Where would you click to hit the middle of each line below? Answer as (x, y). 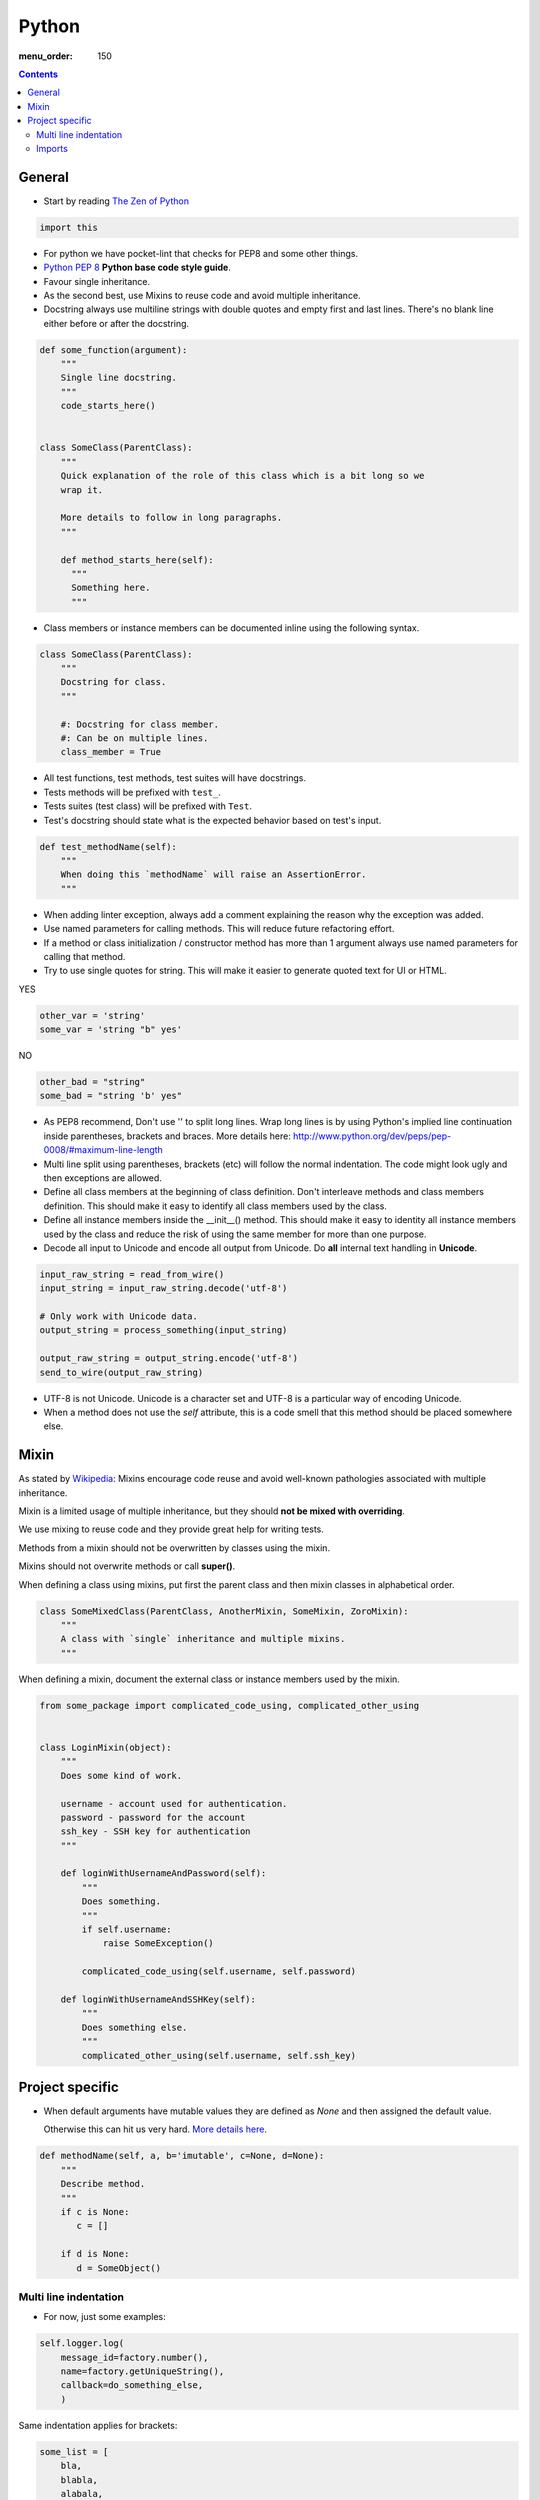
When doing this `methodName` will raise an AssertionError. (213, 874)
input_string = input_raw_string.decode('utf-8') (163, 1288)
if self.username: (126, 1929)
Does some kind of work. (121, 1775)
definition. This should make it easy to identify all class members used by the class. (215, 1206)
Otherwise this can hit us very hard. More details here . (155, 2129)
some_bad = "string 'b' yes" (111, 1096)
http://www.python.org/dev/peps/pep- (372, 1136)
